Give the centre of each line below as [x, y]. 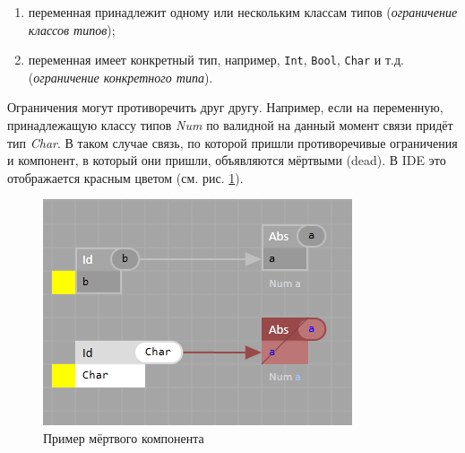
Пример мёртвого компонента [124, 438]
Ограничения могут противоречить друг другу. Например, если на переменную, [225, 107]
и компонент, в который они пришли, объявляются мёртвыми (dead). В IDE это [227, 160]
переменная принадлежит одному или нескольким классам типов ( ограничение [243, 12]
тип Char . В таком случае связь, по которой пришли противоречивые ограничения [232, 142]
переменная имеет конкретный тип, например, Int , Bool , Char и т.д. [216, 60]
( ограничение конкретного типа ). [121, 77]
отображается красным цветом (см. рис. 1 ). [125, 177]
